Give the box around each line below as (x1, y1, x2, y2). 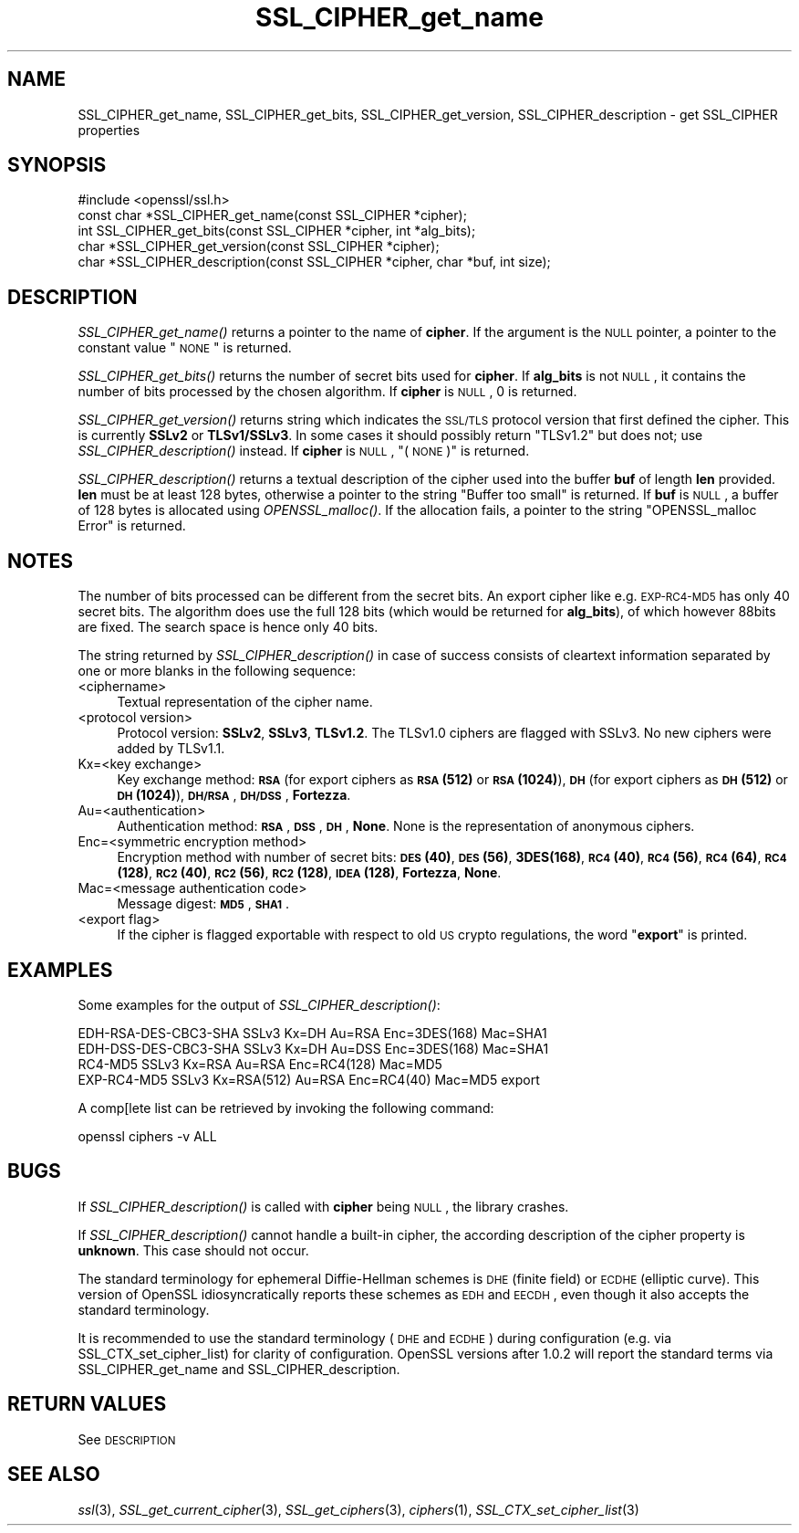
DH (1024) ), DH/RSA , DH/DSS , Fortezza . (117, 787, 351, 803)
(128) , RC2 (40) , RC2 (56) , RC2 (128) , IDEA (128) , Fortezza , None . (117, 865, 502, 881)
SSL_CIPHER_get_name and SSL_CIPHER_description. (78, 1360, 400, 1377)
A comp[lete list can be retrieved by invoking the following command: (78, 1099, 494, 1116)
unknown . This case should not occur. (78, 1242, 309, 1258)
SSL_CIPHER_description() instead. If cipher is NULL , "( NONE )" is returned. (78, 443, 530, 459)
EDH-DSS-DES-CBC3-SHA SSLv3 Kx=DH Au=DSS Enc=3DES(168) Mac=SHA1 (78, 1040, 549, 1056)
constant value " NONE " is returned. (78, 340, 292, 356)
